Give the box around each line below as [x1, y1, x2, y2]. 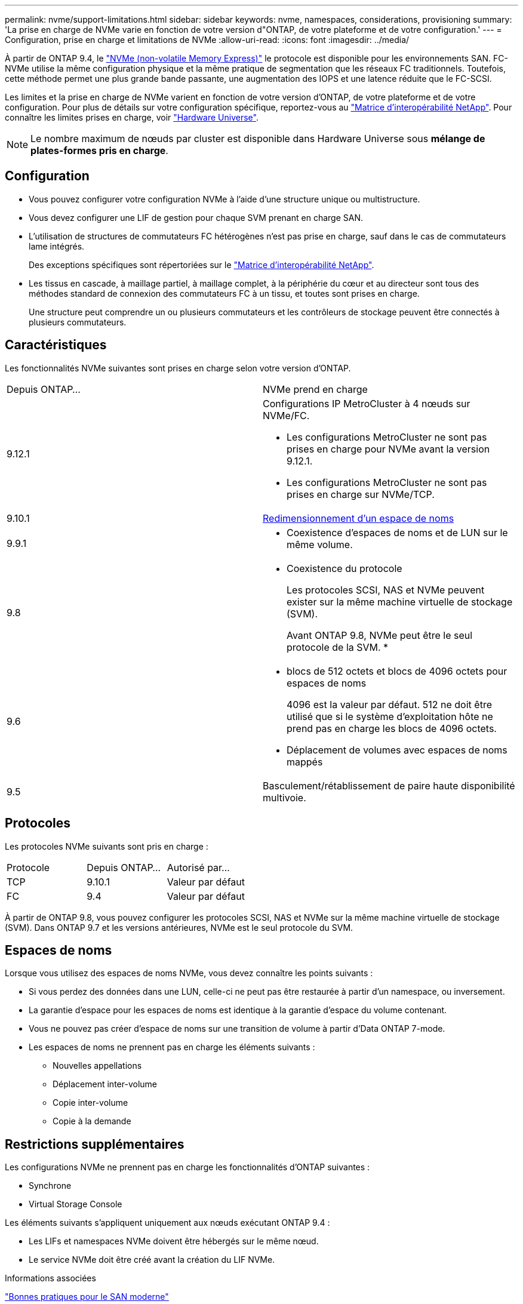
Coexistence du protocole [287, 562, 402, 574]
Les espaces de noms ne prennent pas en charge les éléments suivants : [29, 1042, 315, 1053]
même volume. [287, 538, 353, 550]
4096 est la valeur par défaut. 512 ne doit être [287, 698, 492, 711]
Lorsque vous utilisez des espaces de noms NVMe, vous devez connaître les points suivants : [5, 968, 373, 979]
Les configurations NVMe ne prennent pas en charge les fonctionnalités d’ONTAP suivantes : [5, 1162, 370, 1173]
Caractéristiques [5, 337, 107, 353]
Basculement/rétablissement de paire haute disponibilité [263, 779, 515, 792]
